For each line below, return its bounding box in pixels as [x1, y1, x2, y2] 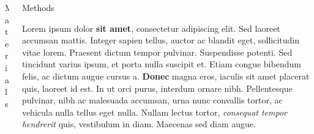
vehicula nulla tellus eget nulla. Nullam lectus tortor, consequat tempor [21, 105, 287, 118]
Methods [21, 1, 54, 13]
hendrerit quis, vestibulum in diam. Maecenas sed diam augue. [21, 117, 256, 130]
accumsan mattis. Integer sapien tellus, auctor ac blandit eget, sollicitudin [21, 34, 300, 47]
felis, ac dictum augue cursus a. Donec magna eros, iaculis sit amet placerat [21, 69, 310, 82]
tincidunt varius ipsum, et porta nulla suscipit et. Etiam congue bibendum [21, 58, 301, 70]
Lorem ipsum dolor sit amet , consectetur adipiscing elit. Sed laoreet [21, 21, 280, 34]
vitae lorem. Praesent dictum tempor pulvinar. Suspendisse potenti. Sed [21, 45, 293, 58]
